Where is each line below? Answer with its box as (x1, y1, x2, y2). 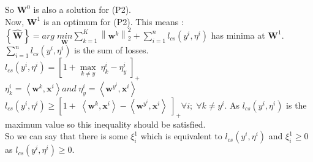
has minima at (211, 28, 265, 41)
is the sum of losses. (74, 44, 149, 56)
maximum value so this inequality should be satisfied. (5, 117, 206, 130)
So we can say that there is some (5, 129, 128, 142)
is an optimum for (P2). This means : (43, 15, 184, 28)
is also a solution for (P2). (33, 3, 131, 15)
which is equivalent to (140, 129, 222, 142)
